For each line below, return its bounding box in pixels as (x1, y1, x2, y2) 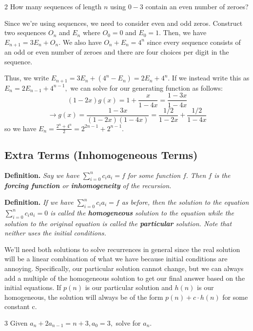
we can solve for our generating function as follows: (70, 82, 223, 93)
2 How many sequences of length (4, 1, 102, 11)
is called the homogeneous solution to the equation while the (50, 207, 234, 217)
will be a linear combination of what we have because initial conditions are (4, 253, 228, 264)
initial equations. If (4, 282, 61, 292)
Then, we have (163, 27, 207, 38)
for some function (127, 170, 181, 180)
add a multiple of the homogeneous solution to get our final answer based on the (4, 273, 245, 283)
